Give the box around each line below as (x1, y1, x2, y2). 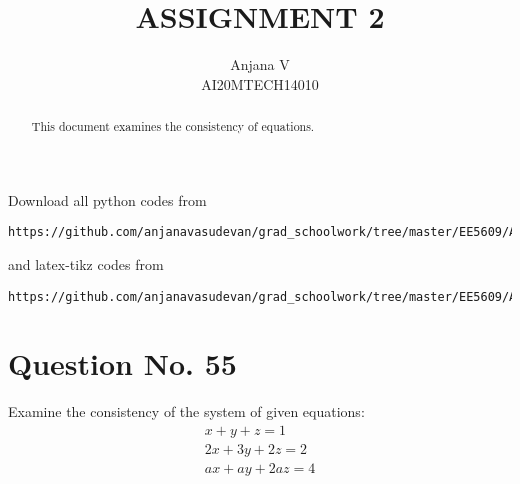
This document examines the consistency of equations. (31, 118, 315, 135)
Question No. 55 (8, 343, 237, 384)
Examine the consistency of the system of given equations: (8, 401, 365, 422)
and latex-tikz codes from (8, 254, 164, 275)
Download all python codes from (8, 189, 207, 210)
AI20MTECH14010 (201, 73, 319, 94)
